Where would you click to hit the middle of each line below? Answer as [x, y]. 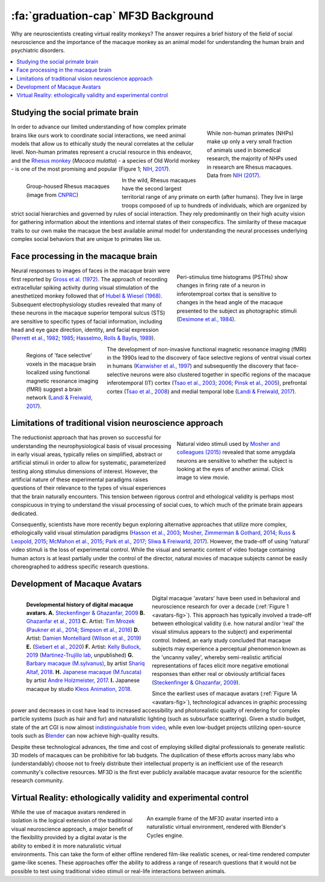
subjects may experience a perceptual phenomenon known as [229, 649]
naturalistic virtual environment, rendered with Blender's [216, 827]
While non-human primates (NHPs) [250, 133]
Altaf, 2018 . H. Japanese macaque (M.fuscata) [84, 672]
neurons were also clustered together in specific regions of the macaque [221, 374]
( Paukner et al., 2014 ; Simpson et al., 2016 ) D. [83, 630]
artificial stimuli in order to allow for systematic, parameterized [88, 463]
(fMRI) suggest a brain [54, 389]
